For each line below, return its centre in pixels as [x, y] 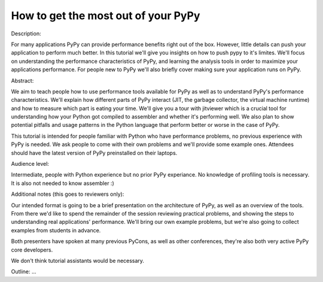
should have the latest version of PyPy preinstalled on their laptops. [94, 153]
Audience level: [30, 164]
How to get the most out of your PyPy [106, 16]
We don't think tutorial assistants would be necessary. [78, 260]
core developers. [32, 250]
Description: [26, 34]
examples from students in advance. [56, 230]
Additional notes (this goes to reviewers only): [68, 194]
